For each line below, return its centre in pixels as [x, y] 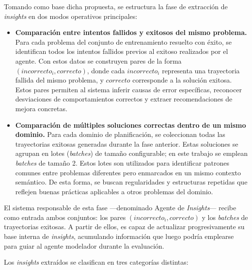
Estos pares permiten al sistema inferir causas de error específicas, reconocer [128, 89]
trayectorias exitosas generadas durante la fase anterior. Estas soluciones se [127, 143]
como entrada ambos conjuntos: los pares [65, 217]
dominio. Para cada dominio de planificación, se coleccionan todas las [120, 134]
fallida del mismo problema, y [59, 80]
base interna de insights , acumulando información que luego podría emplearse [119, 236]
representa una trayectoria [201, 70]
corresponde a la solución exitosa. [182, 80]
